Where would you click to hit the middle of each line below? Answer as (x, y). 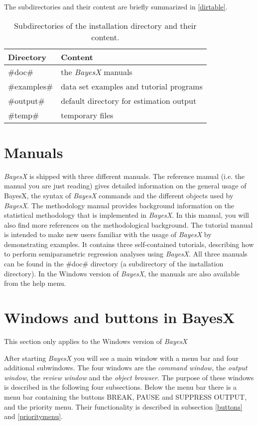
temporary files (87, 115)
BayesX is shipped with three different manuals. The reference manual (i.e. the (125, 176)
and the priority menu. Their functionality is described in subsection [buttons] (123, 406)
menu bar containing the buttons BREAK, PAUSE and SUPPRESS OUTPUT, (126, 396)
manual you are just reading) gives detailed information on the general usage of (125, 186)
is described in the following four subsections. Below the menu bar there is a (121, 387)
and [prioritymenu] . (33, 416)
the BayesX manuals (97, 72)
